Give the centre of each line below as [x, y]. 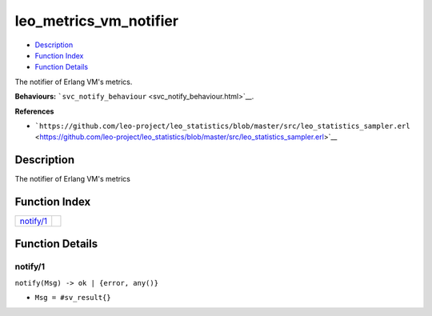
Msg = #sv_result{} [73, 298]
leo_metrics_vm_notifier [97, 21]
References [34, 111]
